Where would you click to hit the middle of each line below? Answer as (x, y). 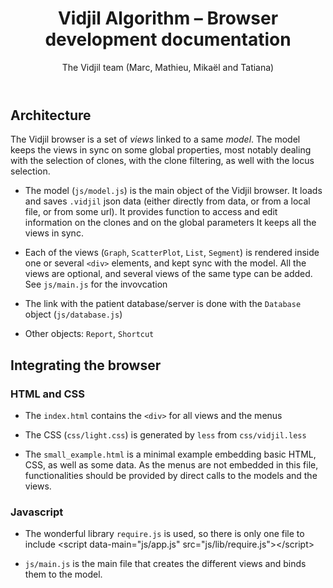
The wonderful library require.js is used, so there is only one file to (164, 534)
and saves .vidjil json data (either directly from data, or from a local (167, 201)
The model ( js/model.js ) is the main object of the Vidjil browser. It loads (173, 191)
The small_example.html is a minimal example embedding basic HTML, (170, 454)
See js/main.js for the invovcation (96, 284)
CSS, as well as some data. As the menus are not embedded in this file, (171, 465)
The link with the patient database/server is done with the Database (163, 304)
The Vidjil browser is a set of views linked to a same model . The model (155, 139)
